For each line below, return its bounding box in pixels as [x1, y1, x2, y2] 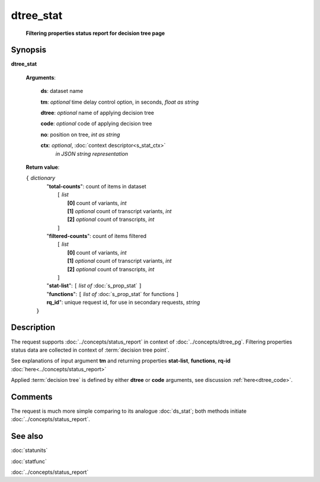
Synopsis [11, 45, 47, 55]
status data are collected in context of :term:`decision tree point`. [11, 346, 170, 354]
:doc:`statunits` [11, 447, 48, 454]
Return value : [25, 163, 60, 171]
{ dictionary [25, 175, 56, 182]
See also [11, 431, 44, 441]
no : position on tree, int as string [40, 131, 120, 138]
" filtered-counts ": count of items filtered [46, 233, 147, 240]
